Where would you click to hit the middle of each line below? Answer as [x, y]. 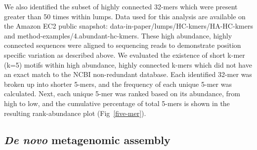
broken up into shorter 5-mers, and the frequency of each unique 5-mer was [118, 84]
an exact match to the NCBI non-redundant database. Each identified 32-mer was [128, 74]
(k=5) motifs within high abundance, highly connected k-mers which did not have [128, 64]
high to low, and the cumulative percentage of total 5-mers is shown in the [117, 103]
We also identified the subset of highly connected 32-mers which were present [121, 6]
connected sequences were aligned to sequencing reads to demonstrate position [123, 45]
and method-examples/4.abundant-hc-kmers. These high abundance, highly [118, 35]
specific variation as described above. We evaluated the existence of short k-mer [125, 55]
